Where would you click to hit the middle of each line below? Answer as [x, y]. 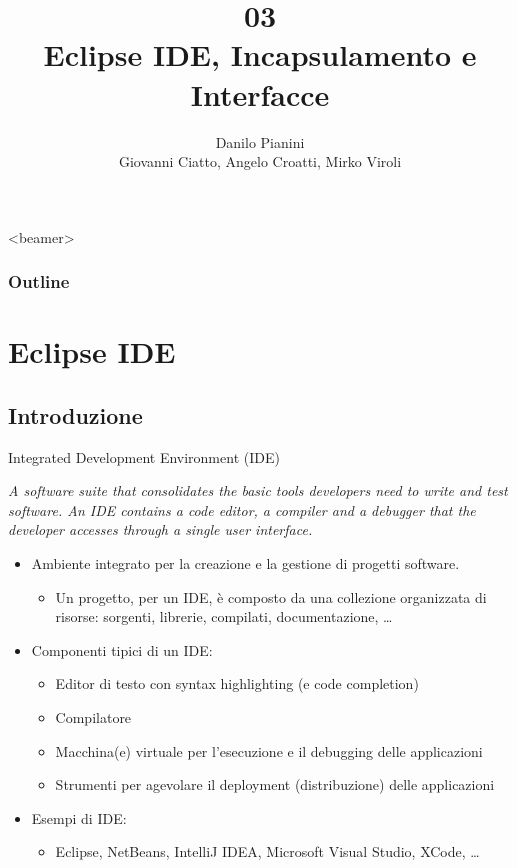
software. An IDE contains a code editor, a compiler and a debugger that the [242, 509]
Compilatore [93, 717]
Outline [39, 281]
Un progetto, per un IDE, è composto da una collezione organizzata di [271, 596]
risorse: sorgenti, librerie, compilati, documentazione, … [224, 616]
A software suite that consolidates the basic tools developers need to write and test [258, 490]
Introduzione [75, 414]
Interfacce [260, 93]
